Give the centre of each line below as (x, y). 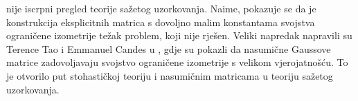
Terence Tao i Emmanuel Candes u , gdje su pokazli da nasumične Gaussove (169, 48)
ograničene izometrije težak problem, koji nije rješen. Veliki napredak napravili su (179, 35)
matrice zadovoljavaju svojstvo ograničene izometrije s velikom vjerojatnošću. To (177, 62)
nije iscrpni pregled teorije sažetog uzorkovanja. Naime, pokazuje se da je (161, 8)
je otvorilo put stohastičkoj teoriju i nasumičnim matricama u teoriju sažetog (170, 75)
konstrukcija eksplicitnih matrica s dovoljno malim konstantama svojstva (161, 22)
